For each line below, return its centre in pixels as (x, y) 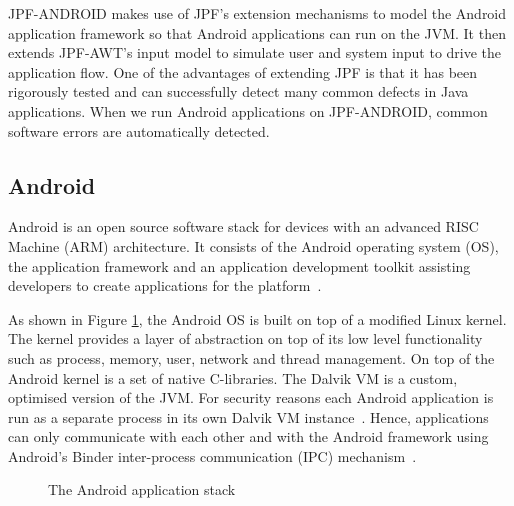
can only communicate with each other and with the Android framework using (248, 436)
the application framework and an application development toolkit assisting (239, 265)
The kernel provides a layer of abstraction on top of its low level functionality (245, 338)
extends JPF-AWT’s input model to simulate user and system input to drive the (255, 52)
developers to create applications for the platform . (165, 285)
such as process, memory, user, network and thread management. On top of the (251, 357)
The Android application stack (142, 489)
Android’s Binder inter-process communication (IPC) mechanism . (212, 455)
